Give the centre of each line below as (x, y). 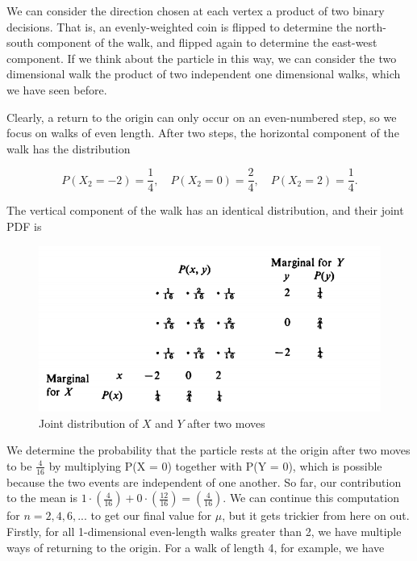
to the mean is (42, 498)
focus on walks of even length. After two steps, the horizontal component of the (203, 133)
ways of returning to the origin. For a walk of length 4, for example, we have (196, 547)
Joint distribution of (89, 423)
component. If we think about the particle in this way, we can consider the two (202, 58)
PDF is (24, 226)
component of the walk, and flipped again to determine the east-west (207, 42)
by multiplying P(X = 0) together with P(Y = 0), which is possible (215, 465)
